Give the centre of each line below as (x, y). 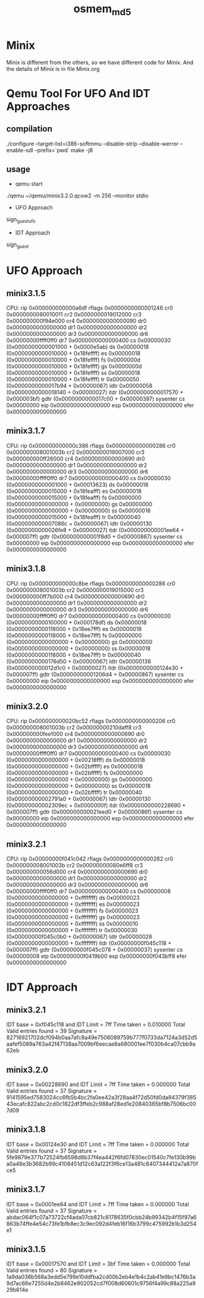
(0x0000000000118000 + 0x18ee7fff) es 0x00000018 (74, 629)
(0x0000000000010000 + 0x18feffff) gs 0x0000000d (74, 366)
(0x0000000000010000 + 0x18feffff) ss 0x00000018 (73, 373)
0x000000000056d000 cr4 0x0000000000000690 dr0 (77, 872)
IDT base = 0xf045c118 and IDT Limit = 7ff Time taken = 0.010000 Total (96, 1024)
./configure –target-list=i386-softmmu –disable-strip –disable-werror (93, 144)
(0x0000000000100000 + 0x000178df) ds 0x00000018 (77, 622)
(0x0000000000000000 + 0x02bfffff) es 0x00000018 (75, 767)
